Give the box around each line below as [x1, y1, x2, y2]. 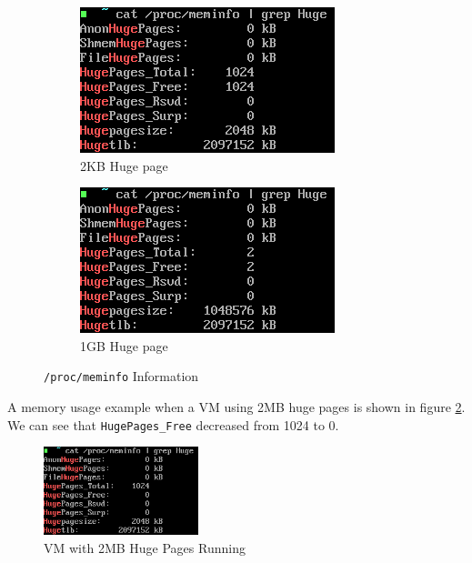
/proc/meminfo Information [44, 367, 199, 386]
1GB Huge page [80, 336, 168, 355]
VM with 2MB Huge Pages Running [44, 538, 246, 557]
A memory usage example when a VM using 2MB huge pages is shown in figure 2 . [7, 397, 466, 417]
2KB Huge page [80, 156, 168, 175]
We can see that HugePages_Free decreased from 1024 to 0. [7, 415, 339, 434]
